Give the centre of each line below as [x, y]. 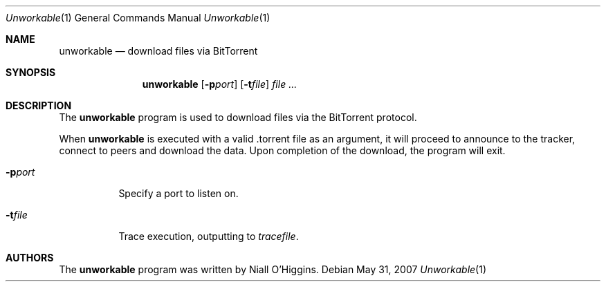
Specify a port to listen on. [178, 193]
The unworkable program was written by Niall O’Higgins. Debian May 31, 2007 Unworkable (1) [273, 269]
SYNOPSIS [31, 72]
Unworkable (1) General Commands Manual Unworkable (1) [138, 18]
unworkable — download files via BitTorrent [158, 51]
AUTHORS [30, 258]
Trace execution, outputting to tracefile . [209, 236]
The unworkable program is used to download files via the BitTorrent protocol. [238, 117]
